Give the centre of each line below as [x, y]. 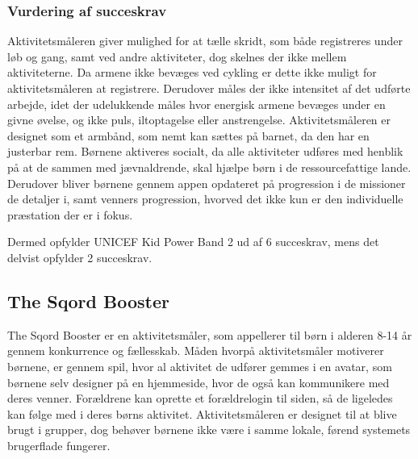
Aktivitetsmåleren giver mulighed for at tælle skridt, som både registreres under [205, 41]
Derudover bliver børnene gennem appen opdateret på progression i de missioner [207, 183]
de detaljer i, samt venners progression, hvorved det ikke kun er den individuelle [205, 199]
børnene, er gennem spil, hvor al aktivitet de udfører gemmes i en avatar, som [200, 366]
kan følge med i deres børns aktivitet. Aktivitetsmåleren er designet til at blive [202, 413]
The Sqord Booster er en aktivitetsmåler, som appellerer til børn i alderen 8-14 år [210, 334]
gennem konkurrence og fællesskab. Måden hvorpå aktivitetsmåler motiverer [196, 351]
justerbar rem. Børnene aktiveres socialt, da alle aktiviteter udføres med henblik [205, 151]
